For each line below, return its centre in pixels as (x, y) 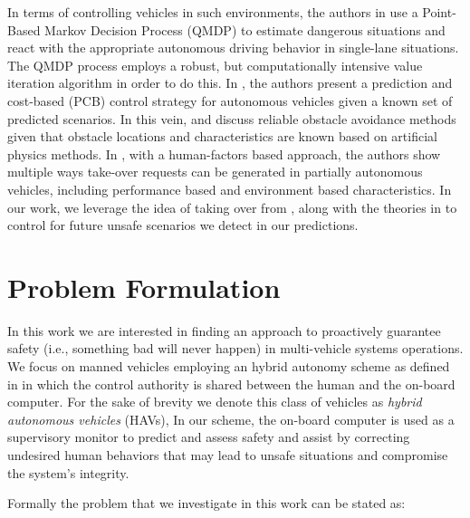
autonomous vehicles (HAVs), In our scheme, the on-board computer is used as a (231, 419)
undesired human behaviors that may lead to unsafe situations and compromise (228, 455)
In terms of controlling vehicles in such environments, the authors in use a (213, 12)
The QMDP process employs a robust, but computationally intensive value (215, 65)
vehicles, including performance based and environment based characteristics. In (230, 189)
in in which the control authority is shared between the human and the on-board (231, 384)
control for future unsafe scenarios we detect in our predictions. (183, 225)
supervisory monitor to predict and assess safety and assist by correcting (209, 437)
